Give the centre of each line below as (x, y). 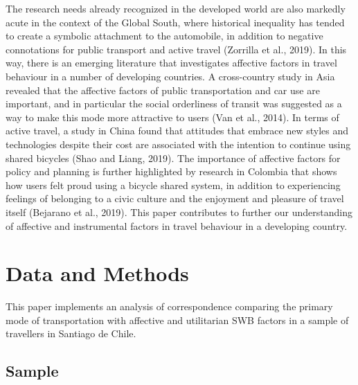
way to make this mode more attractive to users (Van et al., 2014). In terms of (172, 117)
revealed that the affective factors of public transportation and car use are (163, 90)
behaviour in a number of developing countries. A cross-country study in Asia (170, 76)
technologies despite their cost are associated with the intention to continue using (178, 144)
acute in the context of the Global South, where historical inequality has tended (175, 22)
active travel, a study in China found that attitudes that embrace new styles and (177, 131)
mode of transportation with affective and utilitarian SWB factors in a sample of (177, 320)
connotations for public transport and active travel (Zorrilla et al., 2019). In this (176, 49)
